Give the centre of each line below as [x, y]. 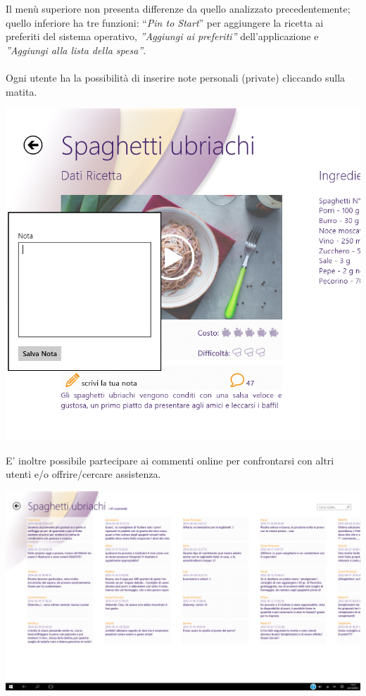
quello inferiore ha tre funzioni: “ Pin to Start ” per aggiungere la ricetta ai [165, 22]
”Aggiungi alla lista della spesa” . [76, 50]
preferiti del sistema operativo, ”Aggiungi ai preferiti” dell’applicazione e [162, 36]
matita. [21, 91]
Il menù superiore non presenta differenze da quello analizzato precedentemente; [178, 8]
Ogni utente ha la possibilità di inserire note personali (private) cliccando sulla [176, 77]
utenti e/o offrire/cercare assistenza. [83, 474]
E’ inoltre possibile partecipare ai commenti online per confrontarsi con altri [170, 460]
